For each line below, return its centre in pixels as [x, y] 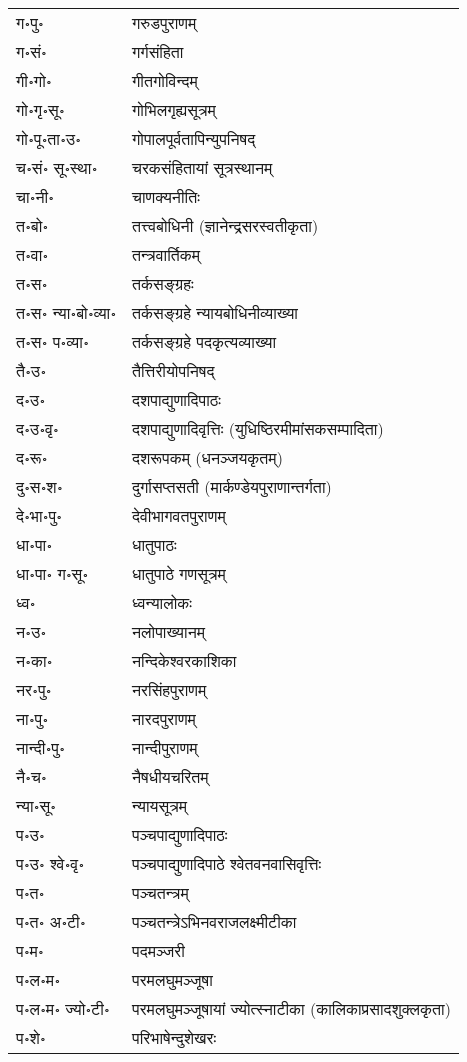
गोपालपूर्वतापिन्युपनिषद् [193, 138]
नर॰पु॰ [34, 689]
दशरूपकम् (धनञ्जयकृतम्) [207, 457]
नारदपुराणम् [163, 718]
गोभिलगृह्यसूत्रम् [173, 109]
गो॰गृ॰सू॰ [40, 109]
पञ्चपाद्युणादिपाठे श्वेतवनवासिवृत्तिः [226, 863]
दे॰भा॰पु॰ [39, 515]
